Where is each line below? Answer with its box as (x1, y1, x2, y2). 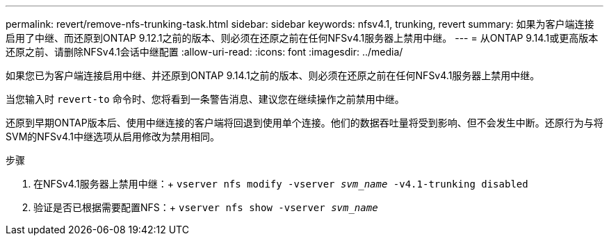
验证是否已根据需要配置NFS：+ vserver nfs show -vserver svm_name (33, 201, 378, 213)
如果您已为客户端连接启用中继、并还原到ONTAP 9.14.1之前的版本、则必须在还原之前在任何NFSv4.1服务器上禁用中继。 (6, 69, 540, 81)
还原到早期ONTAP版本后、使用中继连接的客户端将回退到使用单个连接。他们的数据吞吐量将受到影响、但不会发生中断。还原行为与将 (6, 117, 603, 128)
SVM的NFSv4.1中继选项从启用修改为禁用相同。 (6, 131, 220, 142)
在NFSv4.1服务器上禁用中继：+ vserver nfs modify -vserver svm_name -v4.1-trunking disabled (33, 178, 528, 190)
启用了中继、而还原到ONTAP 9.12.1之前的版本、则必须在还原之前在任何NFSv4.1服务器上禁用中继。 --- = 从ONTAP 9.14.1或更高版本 (6, 32, 599, 44)
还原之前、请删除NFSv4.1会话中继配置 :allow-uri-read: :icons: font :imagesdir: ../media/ (6, 46, 403, 58)
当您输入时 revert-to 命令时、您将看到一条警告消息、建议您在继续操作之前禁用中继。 (6, 93, 405, 105)
